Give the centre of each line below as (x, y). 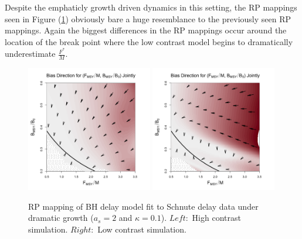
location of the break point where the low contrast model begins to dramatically (149, 41)
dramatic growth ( (61, 218)
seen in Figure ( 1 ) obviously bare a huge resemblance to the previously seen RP (148, 18)
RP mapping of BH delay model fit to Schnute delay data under (143, 206)
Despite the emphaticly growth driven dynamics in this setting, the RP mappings (151, 7)
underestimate (30, 54)
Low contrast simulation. (142, 229)
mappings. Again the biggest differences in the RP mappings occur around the (146, 30)
